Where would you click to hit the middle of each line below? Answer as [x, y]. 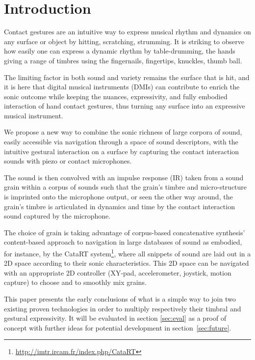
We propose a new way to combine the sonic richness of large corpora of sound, [123, 132]
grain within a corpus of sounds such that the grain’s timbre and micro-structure [126, 187]
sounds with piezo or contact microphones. [68, 161]
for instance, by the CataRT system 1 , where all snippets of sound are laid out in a [127, 253]
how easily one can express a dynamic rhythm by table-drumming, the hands [120, 51]
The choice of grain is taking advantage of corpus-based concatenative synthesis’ [125, 232]
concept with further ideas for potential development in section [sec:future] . [118, 327]
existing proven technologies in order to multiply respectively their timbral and [123, 308]
